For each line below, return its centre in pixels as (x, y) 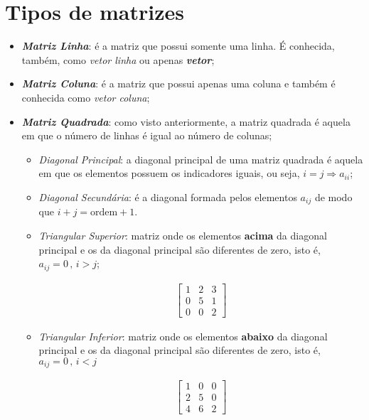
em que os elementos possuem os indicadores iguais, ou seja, (169, 173)
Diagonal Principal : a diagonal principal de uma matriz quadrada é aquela (201, 159)
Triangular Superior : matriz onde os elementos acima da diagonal (183, 235)
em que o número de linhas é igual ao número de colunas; (147, 135)
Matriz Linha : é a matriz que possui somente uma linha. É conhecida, (178, 46)
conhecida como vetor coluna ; (86, 97)
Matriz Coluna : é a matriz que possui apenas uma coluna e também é (178, 84)
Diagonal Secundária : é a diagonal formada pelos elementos (168, 196)
